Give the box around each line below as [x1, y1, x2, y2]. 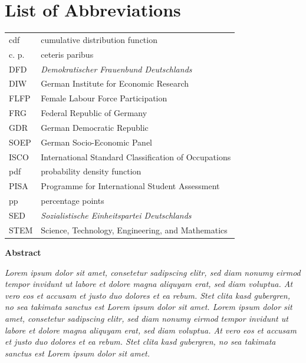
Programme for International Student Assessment [41, 180, 220, 192]
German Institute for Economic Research [41, 77, 189, 90]
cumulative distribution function [41, 33, 157, 45]
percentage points [41, 194, 104, 207]
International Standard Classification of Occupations [41, 150, 231, 163]
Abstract [5, 246, 41, 258]
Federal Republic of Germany [41, 107, 147, 119]
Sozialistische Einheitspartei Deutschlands [41, 209, 192, 221]
